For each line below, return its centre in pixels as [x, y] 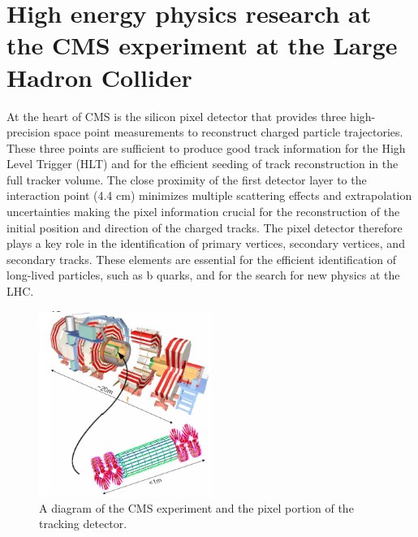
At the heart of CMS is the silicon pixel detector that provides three [177, 116]
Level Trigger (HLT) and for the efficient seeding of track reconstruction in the [203, 164]
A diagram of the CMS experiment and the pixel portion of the [196, 507]
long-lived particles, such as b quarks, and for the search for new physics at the [203, 275]
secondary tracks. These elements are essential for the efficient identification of [202, 259]
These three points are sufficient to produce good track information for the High [206, 147]
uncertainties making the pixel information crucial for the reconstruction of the [203, 212]
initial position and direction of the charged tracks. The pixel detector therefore [205, 227]
